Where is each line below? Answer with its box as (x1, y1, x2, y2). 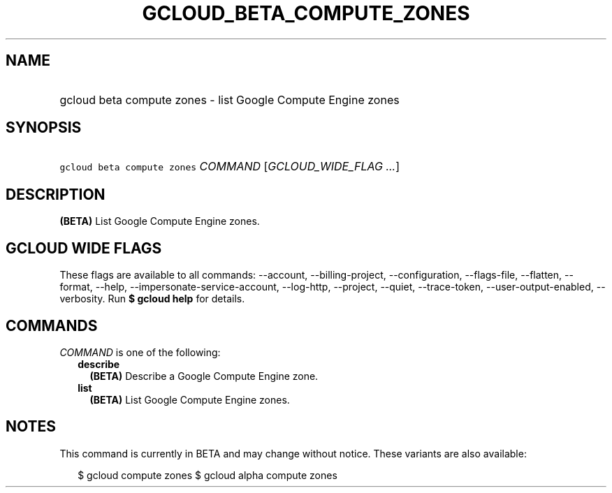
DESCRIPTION (6, 185, 105, 203)
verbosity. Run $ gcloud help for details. (59, 293, 245, 305)
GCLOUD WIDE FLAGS (6, 239, 162, 257)
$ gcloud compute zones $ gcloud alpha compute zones (78, 469, 337, 481)
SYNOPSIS (6, 119, 82, 137)
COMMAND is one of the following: (59, 346, 221, 358)
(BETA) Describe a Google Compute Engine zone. (89, 369, 319, 382)
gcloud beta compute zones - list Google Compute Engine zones (59, 92, 400, 107)
